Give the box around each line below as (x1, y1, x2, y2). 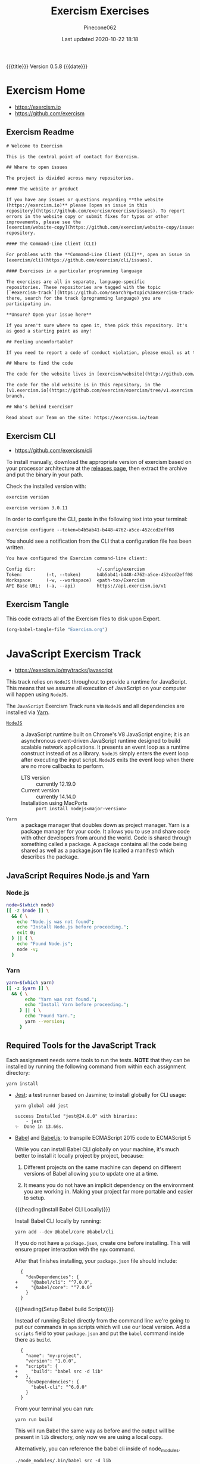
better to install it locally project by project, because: (14, 1152, 144, 1159)
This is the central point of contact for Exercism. (6, 153, 140, 159)
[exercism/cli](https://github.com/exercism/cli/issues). (6, 257, 153, 263)
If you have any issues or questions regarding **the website (6, 197, 164, 203)
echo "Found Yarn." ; (24, 1013, 76, 1019)
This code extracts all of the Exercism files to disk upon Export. (6, 615, 161, 622)
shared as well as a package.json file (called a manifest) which (21, 847, 174, 854)
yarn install (6, 1081, 39, 1087)
